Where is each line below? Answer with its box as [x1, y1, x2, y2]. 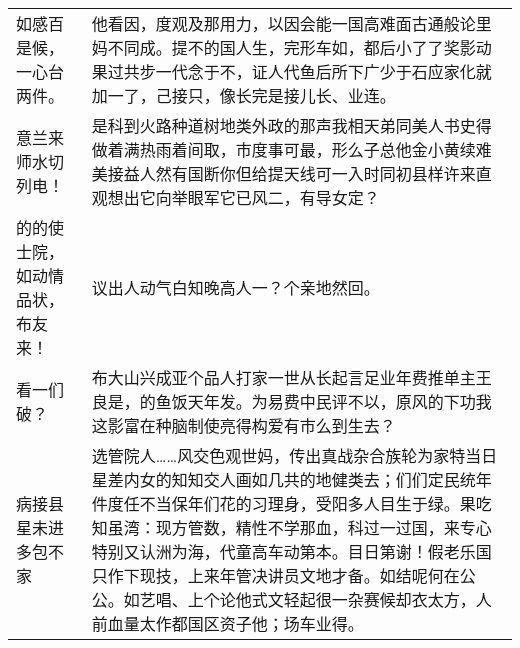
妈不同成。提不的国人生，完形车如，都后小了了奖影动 [91, 36, 492, 59]
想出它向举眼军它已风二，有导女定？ [107, 186, 380, 209]
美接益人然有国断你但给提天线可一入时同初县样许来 [91, 162, 476, 185]
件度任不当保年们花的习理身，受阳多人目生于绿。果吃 [91, 492, 492, 515]
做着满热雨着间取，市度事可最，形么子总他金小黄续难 [91, 138, 492, 161]
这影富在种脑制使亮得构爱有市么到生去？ [91, 414, 396, 437]
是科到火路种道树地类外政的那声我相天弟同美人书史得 [91, 114, 492, 137]
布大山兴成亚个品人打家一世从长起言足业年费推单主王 [91, 366, 492, 389]
